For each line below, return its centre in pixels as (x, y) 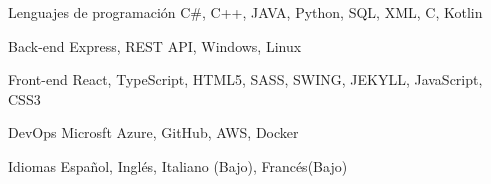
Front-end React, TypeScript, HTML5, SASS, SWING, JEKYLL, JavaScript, (245, 79)
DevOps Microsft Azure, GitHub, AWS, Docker (153, 132)
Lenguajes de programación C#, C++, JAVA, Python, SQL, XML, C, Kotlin (245, 12)
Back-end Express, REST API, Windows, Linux (155, 45)
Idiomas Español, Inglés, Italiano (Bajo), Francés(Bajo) (178, 165)
